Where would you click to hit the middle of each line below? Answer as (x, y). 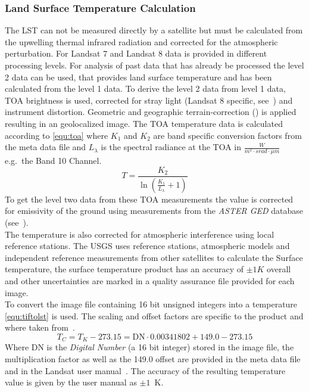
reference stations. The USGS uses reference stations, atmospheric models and (147, 246)
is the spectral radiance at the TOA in (171, 147)
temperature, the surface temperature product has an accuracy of (124, 269)
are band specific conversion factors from (227, 135)
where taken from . (40, 327)
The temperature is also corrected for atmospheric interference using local (140, 234)
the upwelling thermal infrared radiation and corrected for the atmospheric (141, 41)
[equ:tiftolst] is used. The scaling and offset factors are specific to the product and (154, 315)
